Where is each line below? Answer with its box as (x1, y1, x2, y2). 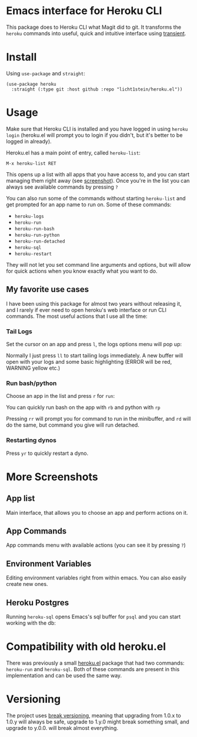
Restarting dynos (6, 436, 57, 444)
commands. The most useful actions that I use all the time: (6, 313, 148, 320)
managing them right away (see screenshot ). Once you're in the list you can (6, 177, 190, 184)
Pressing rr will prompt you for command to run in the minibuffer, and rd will (6, 416, 191, 423)
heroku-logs (14, 213, 44, 219)
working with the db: (6, 619, 56, 627)
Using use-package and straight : (6, 69, 85, 77)
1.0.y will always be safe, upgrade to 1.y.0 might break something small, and (6, 718, 189, 725)
